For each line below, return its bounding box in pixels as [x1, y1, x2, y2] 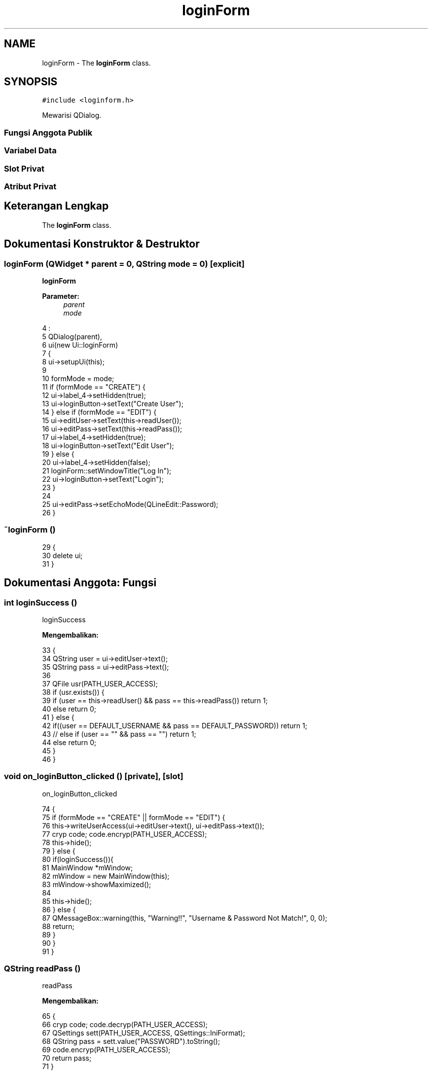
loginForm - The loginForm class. [42, 58, 151, 67]
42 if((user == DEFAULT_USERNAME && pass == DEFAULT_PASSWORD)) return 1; [42, 721, 307, 730]
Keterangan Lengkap [4, 200, 109, 213]
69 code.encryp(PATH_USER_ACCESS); [42, 1045, 171, 1054]
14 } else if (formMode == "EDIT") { [42, 408, 157, 416]
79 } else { [42, 846, 75, 855]
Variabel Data [4, 145, 57, 156]
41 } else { [42, 713, 74, 721]
